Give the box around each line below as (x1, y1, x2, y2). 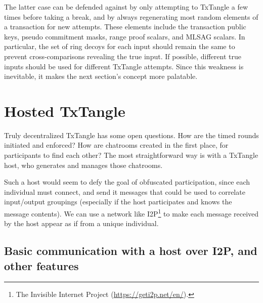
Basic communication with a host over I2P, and (4, 243, 257, 258)
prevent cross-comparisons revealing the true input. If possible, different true (4, 51, 241, 61)
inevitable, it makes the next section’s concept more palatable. (4, 71, 198, 81)
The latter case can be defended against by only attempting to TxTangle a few (4, 2, 248, 12)
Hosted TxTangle (4, 100, 125, 121)
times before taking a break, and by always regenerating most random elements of (4, 11, 258, 22)
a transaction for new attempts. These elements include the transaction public (4, 21, 246, 32)
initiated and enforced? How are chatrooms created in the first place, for (4, 140, 229, 150)
